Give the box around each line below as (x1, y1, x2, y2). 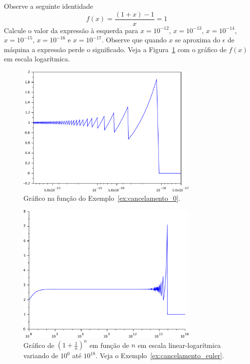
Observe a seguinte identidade (4, 1, 93, 11)
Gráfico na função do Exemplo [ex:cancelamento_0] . (23, 193, 180, 203)
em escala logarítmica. (4, 54, 70, 64)
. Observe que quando (101, 35, 167, 45)
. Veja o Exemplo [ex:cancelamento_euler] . (96, 350, 224, 361)
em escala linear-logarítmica (137, 340, 221, 350)
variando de (23, 350, 58, 361)
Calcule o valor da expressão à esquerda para (4, 25, 138, 35)
